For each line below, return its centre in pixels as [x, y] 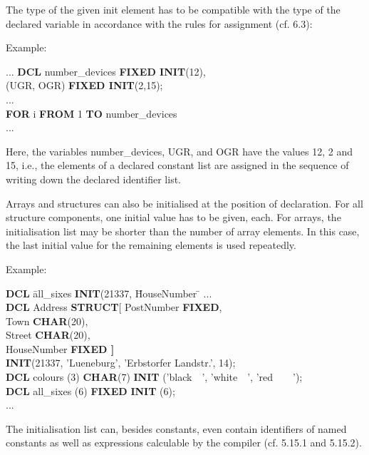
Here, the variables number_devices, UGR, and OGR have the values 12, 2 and [180, 151]
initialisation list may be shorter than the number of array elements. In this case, [183, 231]
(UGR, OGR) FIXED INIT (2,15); [84, 85]
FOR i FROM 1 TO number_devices [92, 113]
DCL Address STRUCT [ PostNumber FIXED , [114, 307]
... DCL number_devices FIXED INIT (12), [106, 71]
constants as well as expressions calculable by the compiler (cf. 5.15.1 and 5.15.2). [184, 443]
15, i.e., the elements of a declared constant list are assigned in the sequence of [177, 165]
